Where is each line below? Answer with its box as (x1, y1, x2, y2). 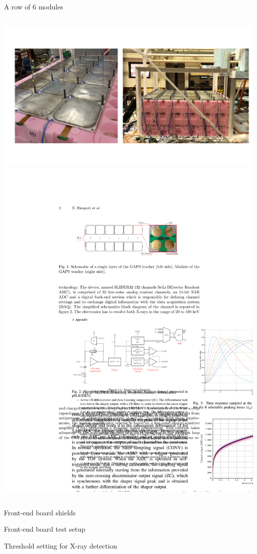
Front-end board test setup (4, 524, 86, 534)
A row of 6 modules (4, 1, 63, 11)
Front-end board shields (4, 507, 76, 517)
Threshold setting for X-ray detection (4, 540, 117, 551)
